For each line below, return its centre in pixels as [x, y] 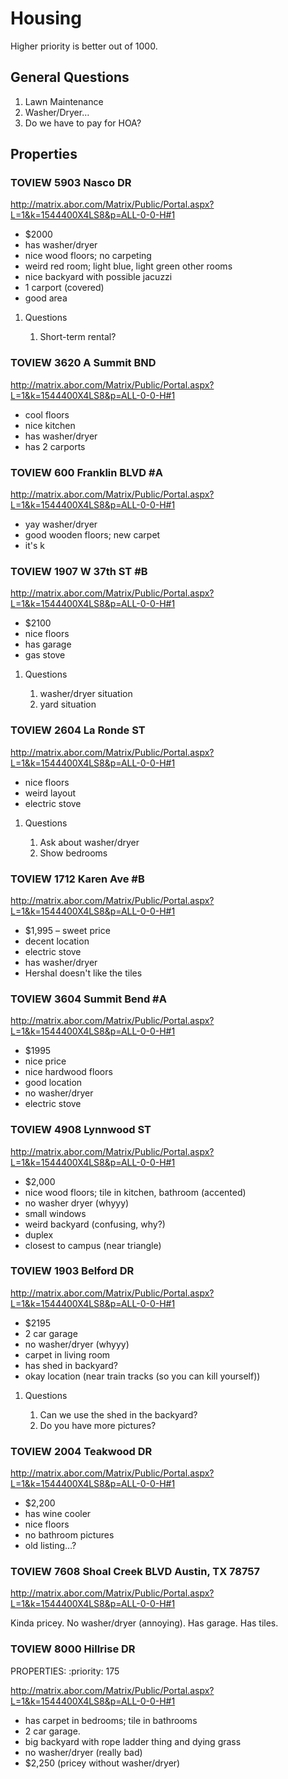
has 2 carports [55, 446]
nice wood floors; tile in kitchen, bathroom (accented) [135, 1192]
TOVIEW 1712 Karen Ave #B [77, 879]
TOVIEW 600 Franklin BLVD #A [86, 472]
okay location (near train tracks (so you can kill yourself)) [142, 1376]
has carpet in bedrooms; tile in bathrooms [111, 1720]
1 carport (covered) [64, 288]
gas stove [45, 655]
